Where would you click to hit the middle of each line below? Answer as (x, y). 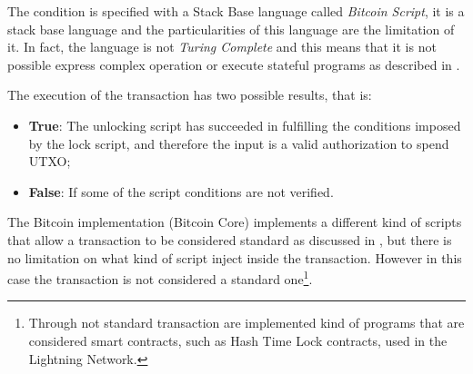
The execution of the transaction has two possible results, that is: (190, 95)
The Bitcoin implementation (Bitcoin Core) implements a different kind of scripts (235, 222)
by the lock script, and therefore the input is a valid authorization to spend (239, 143)
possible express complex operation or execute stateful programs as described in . (234, 64)
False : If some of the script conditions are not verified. (181, 191)
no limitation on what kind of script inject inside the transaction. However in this (235, 257)
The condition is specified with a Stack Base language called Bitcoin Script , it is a (236, 11)
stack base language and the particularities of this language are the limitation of (231, 29)
